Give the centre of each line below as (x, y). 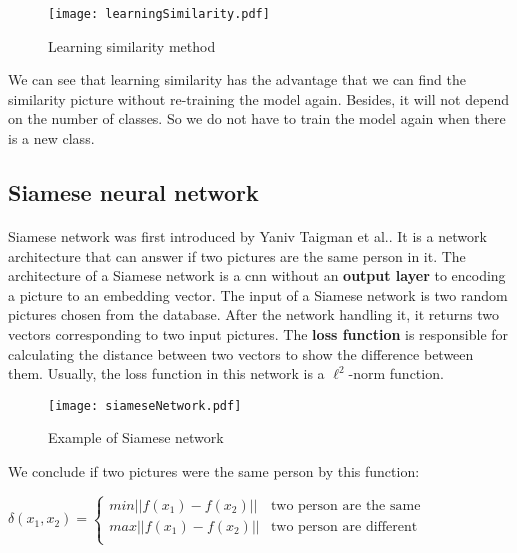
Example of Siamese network (136, 437)
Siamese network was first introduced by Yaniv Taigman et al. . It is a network (247, 236)
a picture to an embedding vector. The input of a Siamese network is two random (258, 294)
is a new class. (51, 138)
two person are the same (345, 505)
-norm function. (396, 373)
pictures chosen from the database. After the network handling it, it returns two (253, 314)
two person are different (344, 526)
